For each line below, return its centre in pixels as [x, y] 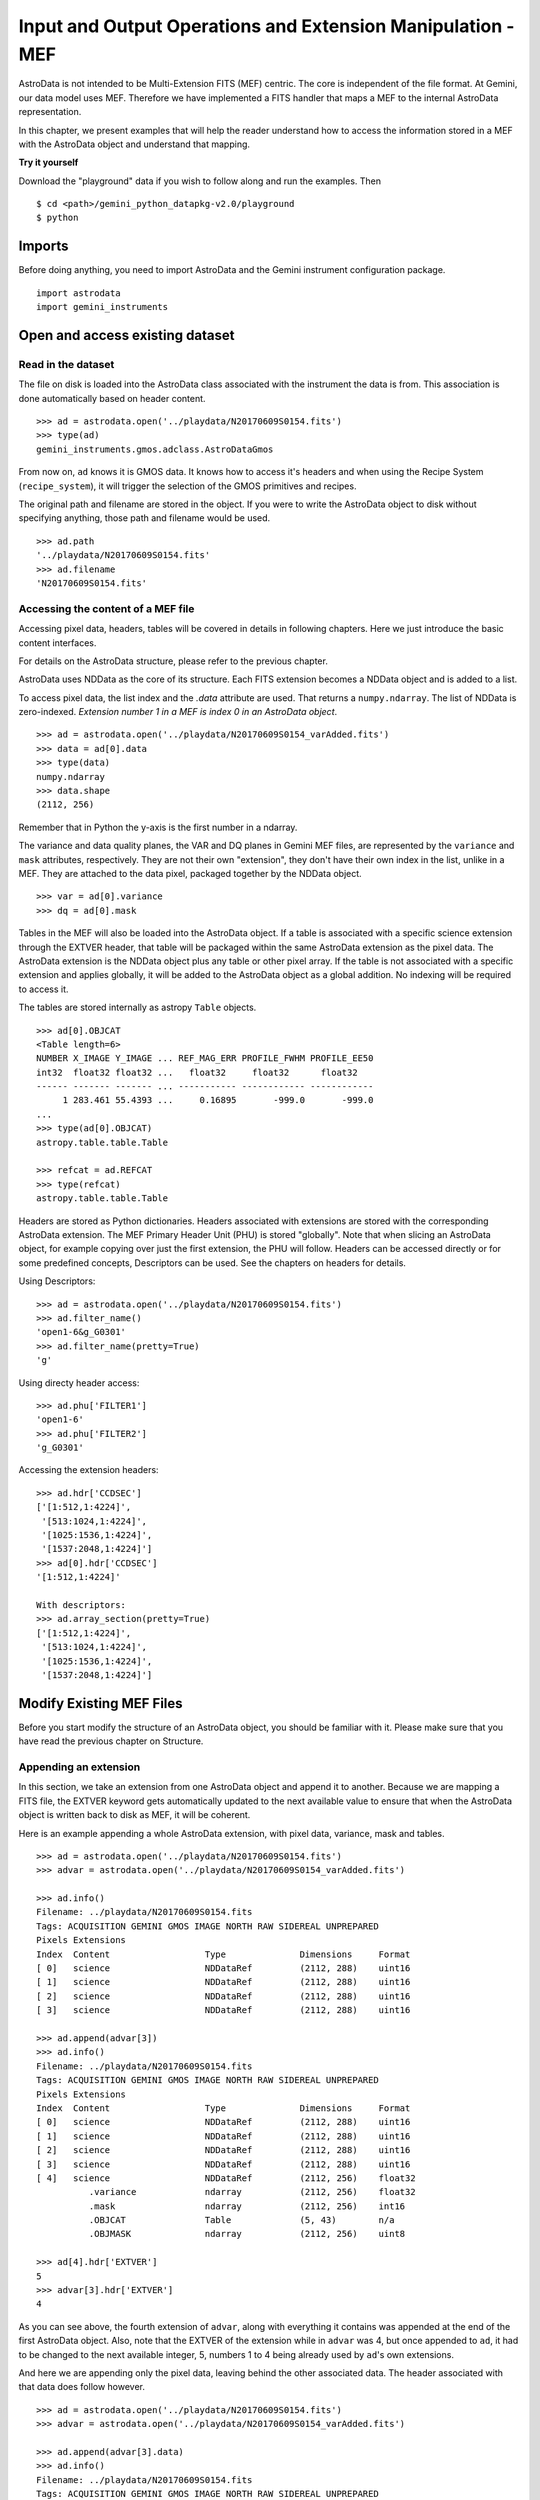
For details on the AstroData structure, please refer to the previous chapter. [173, 661]
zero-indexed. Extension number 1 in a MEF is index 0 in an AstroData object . [178, 712]
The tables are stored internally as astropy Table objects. [137, 1007]
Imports [43, 246]
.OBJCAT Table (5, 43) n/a [241, 2220]
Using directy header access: [79, 1382]
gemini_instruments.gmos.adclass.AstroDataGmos [155, 449]
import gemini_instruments [102, 307]
